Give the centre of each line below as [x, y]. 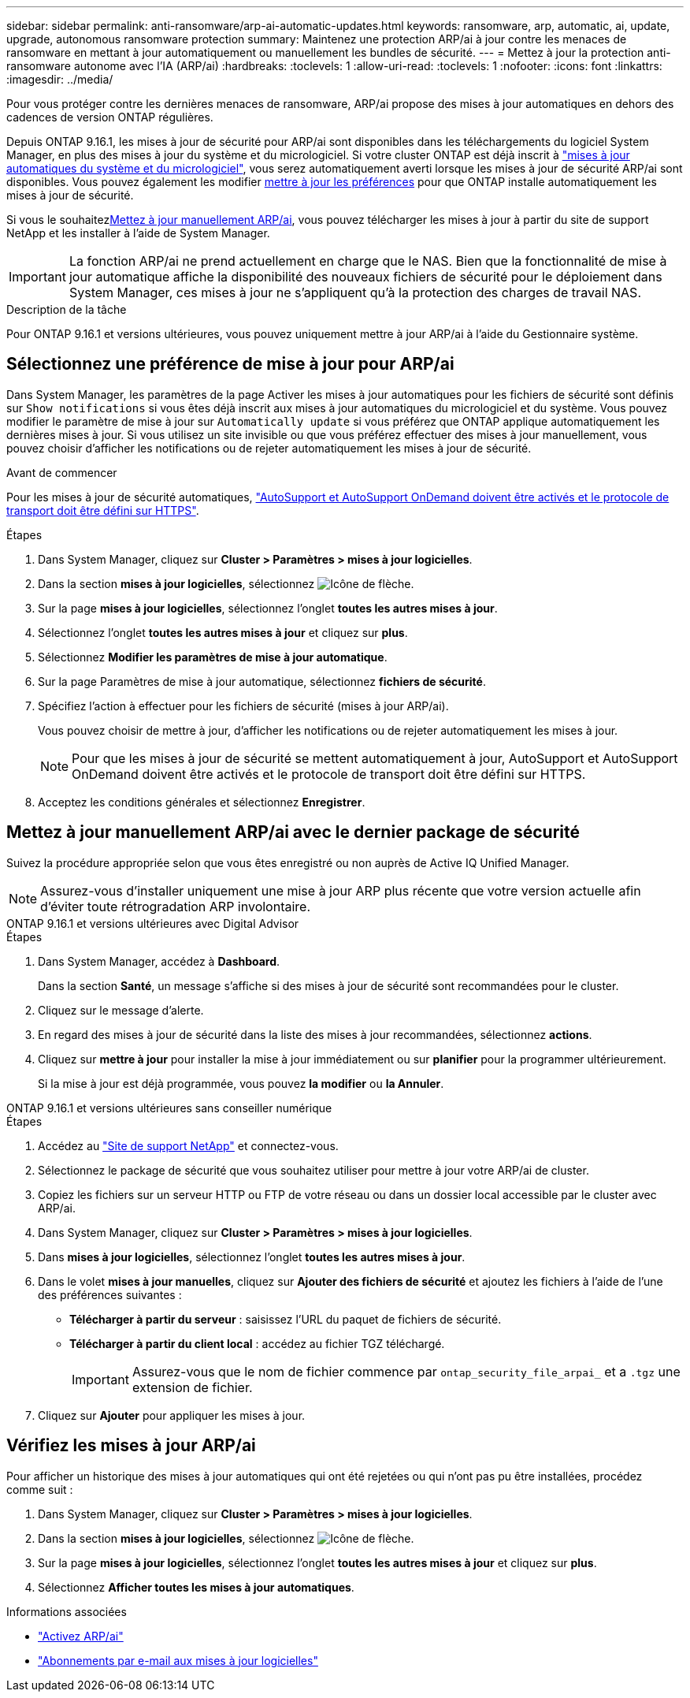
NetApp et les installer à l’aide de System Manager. [138, 233]
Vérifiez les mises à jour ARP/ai [131, 1446]
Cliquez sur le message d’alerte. [121, 1010]
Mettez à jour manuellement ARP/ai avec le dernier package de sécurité [293, 832]
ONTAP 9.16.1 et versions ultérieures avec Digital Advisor [153, 923]
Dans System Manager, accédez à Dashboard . [159, 961]
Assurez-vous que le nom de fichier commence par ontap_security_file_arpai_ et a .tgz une [406, 1371]
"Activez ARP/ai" [81, 1636]
